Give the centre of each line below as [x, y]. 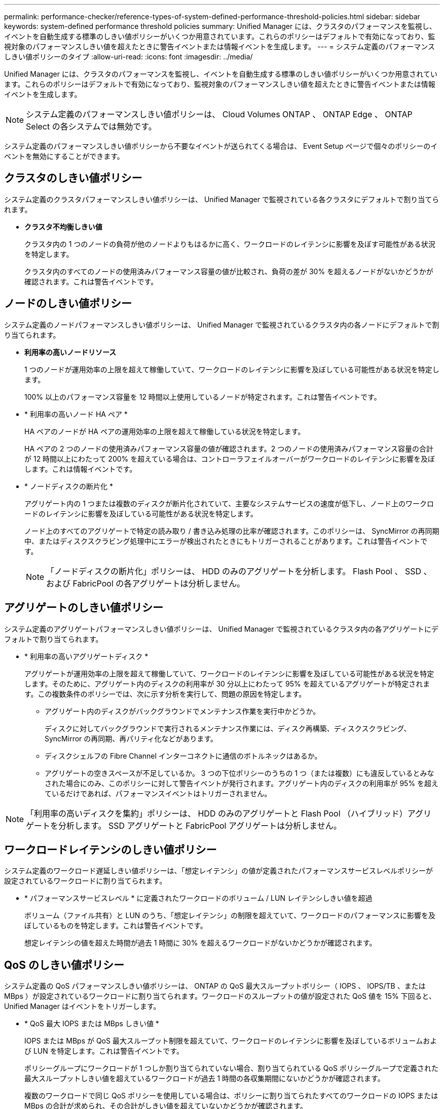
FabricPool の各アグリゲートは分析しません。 [159, 583]
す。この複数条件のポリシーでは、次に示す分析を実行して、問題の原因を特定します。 [165, 694]
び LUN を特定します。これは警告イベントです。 [104, 1051]
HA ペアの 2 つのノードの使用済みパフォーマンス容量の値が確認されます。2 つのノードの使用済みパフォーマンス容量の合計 [229, 448]
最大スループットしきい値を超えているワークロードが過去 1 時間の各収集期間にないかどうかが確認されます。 [205, 1079]
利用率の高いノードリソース [70, 352]
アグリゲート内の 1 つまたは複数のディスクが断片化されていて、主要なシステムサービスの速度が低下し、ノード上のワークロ [229, 503]
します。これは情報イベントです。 [81, 469]
